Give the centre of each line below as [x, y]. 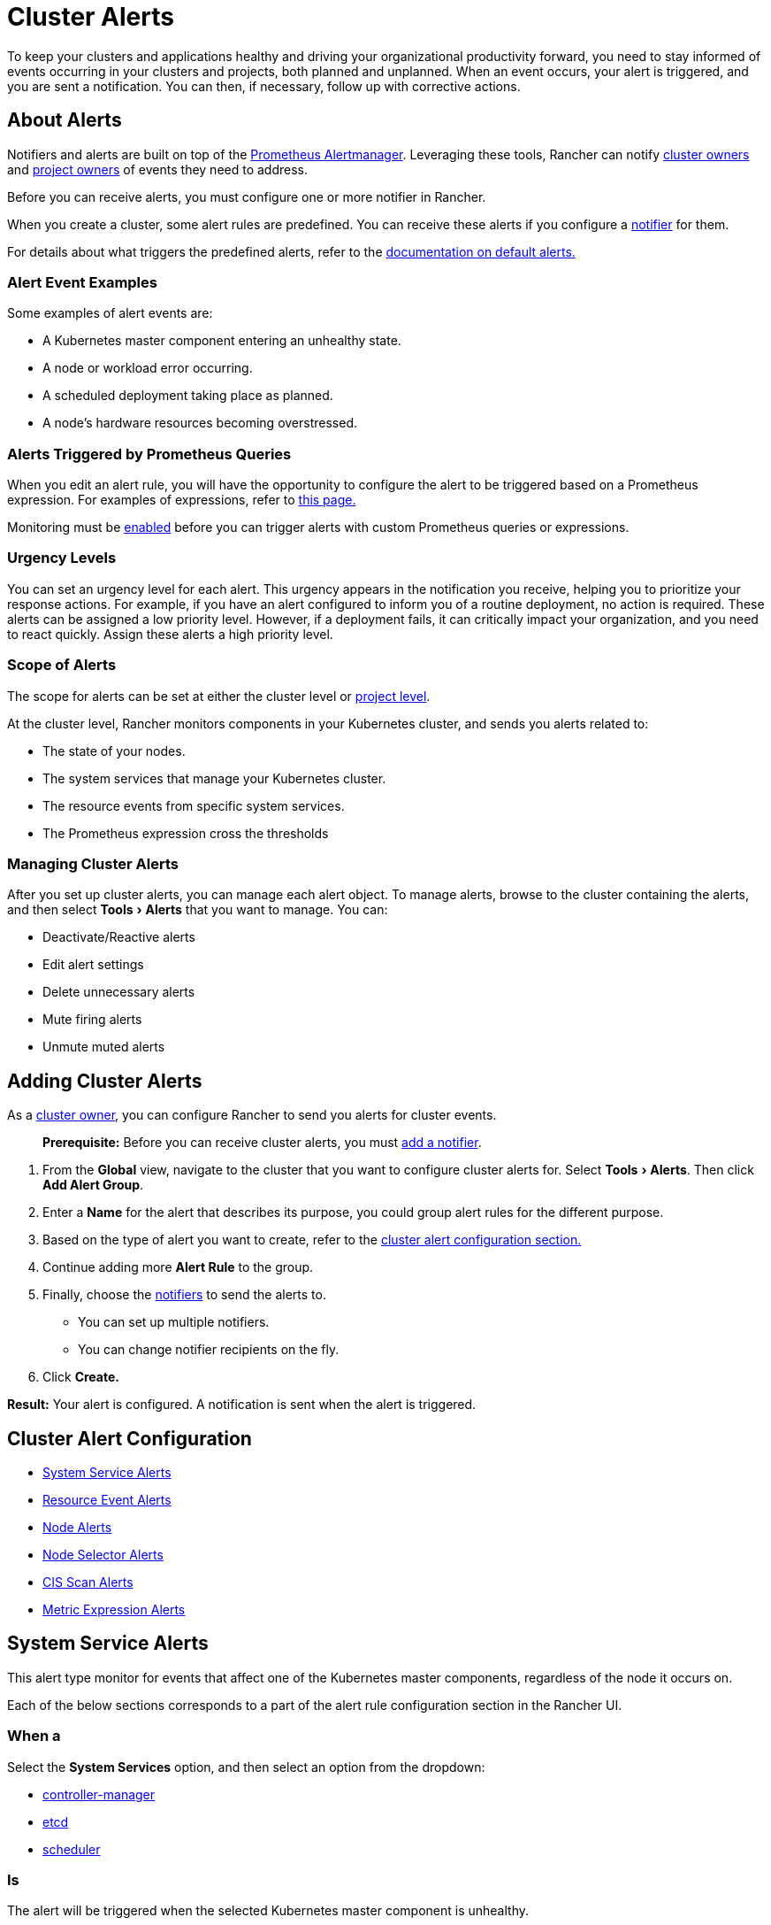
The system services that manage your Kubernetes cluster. [214, 778]
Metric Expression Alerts [114, 1610]
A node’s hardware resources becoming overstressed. [200, 423]
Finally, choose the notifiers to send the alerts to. [184, 1295]
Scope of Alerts [62, 665]
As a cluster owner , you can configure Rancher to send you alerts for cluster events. [252, 1115]
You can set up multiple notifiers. [174, 1322]
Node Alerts [77, 1528]
